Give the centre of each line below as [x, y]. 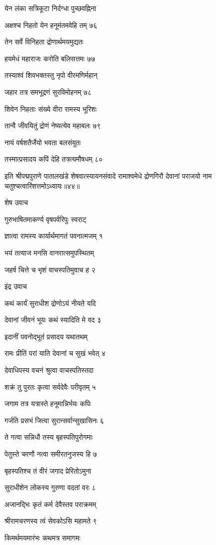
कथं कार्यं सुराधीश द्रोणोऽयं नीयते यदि [50, 303]
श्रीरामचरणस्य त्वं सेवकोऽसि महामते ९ [51, 521]
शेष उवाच [16, 202]
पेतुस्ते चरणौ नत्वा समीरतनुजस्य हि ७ [51, 454]
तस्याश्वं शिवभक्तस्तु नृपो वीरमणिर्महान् [51, 75]
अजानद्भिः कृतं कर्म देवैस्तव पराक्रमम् [51, 504]
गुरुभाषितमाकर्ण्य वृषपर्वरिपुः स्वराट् [46, 219]
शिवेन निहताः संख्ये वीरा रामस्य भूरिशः [51, 109]
